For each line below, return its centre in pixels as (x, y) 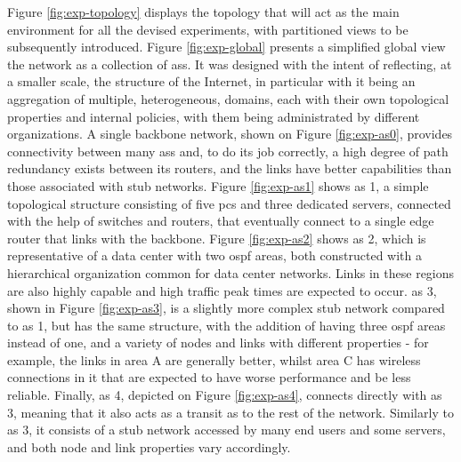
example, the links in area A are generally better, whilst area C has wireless (214, 359)
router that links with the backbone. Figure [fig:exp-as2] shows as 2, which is (217, 238)
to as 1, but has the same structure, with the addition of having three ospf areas (226, 325)
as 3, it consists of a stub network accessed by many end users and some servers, (226, 430)
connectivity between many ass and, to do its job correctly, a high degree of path (228, 151)
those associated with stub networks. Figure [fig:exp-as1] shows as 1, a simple (218, 185)
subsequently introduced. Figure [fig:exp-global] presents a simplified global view (226, 47)
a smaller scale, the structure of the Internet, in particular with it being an (211, 81)
